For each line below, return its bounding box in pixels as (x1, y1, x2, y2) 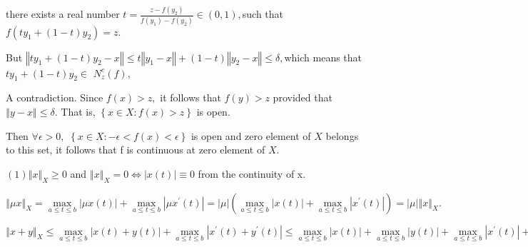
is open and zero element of (191, 128, 311, 143)
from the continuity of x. (198, 166, 306, 181)
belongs (325, 128, 359, 143)
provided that (273, 90, 332, 105)
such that (242, 6, 284, 21)
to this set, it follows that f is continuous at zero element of (6, 142, 265, 157)
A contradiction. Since (6, 90, 103, 105)
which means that (284, 49, 362, 64)
